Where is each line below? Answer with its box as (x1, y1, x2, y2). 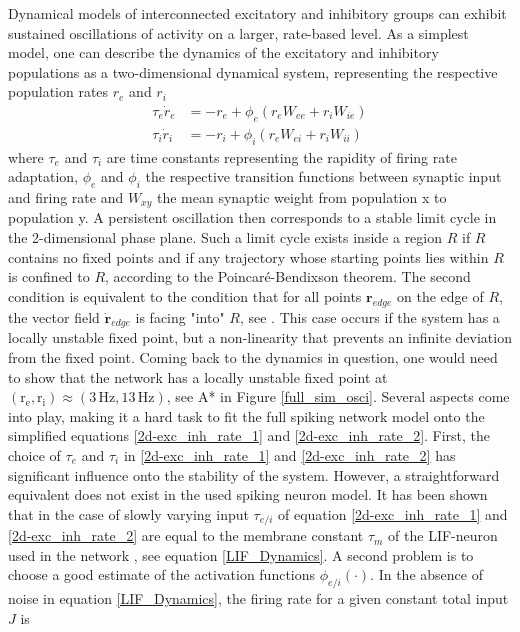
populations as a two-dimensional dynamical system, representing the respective (8, 61, 498, 82)
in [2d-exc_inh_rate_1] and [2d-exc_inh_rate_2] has (123, 445, 456, 465)
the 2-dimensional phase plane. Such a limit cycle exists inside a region (8, 227, 443, 248)
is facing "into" (135, 306, 225, 327)
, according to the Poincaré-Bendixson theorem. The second (105, 266, 471, 287)
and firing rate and (8, 187, 124, 208)
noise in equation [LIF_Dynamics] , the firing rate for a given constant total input (8, 588, 509, 609)
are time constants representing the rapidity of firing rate (106, 146, 457, 167)
